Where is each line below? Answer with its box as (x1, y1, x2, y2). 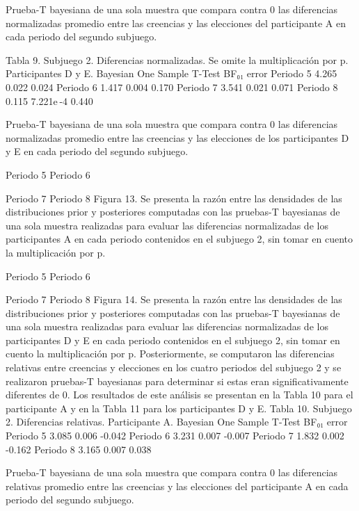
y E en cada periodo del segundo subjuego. (6, 144, 189, 159)
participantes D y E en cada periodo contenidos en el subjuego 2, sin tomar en (6, 332, 340, 347)
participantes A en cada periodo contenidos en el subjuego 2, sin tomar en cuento (6, 232, 353, 246)
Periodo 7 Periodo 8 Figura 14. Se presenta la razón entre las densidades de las (6, 292, 342, 307)
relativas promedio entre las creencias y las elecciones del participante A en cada (6, 478, 349, 493)
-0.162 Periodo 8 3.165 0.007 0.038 (6, 441, 152, 456)
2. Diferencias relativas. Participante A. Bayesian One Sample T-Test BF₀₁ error (6, 414, 348, 429)
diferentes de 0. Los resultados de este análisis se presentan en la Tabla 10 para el (6, 387, 353, 402)
